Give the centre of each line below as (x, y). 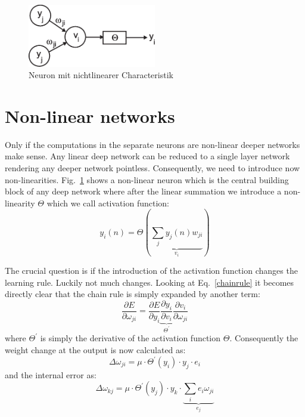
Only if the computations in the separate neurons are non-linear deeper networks (152, 144)
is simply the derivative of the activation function (130, 338)
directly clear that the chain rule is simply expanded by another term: (133, 294)
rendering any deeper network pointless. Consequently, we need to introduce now (152, 168)
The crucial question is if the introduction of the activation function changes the (151, 271)
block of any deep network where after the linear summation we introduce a (143, 191)
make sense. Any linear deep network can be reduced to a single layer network (147, 156)
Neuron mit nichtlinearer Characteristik (101, 75)
